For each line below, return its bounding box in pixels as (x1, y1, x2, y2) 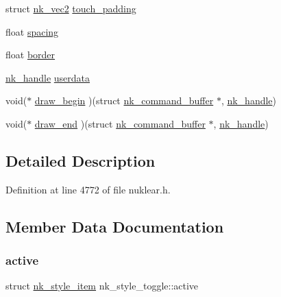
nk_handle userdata (5, 70, 90, 84)
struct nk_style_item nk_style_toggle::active (5, 278, 199, 293)
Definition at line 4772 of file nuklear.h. (5, 182, 171, 196)
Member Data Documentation (5, 215, 224, 237)
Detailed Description (5, 150, 156, 171)
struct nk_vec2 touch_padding (5, 1, 136, 15)
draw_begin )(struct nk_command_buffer (34, 93, 214, 108)
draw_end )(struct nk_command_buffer (34, 116, 206, 130)
